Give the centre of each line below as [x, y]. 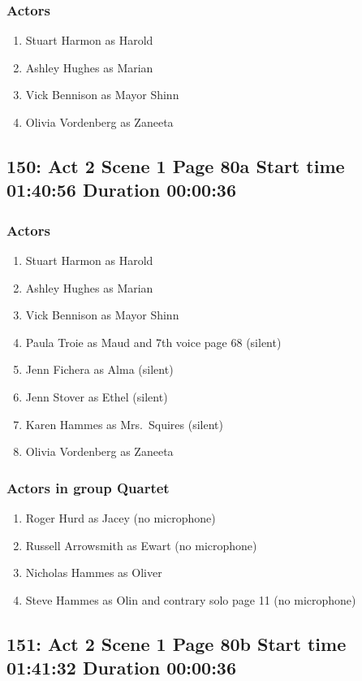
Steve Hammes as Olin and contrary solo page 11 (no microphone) [191, 599]
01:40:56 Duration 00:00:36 [121, 190]
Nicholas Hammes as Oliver [94, 573]
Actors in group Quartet [88, 487]
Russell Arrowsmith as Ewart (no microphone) [141, 545]
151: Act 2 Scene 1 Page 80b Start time [177, 643]
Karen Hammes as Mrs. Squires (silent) [124, 424]
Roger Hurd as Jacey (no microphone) [121, 517]
